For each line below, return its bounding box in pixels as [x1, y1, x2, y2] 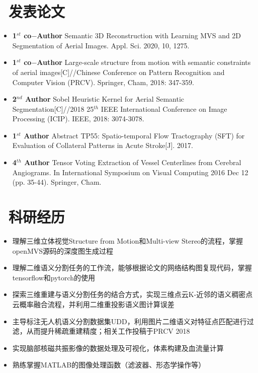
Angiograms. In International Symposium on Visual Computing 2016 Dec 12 [12, 167, 248, 177]
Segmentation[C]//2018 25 [12, 103, 94, 114]
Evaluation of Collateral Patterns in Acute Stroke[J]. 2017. [12, 140, 193, 151]
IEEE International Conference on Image [101, 103, 227, 114]
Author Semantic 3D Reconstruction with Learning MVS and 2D [37, 30, 241, 41]
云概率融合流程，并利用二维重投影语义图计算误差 [12, 299, 175, 309]
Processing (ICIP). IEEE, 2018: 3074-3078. [12, 113, 144, 124]
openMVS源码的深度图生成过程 [12, 245, 114, 256]
